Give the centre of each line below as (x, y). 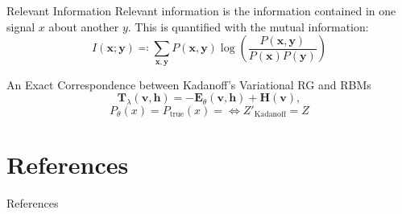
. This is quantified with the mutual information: (248, 26)
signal (21, 26)
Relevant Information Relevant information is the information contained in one (201, 10)
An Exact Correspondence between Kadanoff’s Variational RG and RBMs (189, 84)
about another (84, 26)
